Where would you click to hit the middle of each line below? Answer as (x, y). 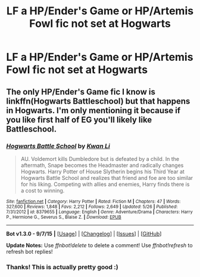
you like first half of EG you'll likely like (79, 119)
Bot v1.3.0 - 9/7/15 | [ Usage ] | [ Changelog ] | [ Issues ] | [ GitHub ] (84, 234)
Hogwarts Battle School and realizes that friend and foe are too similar (107, 178)
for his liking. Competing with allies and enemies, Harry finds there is (105, 184)
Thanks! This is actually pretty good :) (62, 267)
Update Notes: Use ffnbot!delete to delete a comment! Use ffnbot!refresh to (99, 245)
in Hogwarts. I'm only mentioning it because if (93, 111)
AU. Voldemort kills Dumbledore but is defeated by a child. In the (100, 158)
